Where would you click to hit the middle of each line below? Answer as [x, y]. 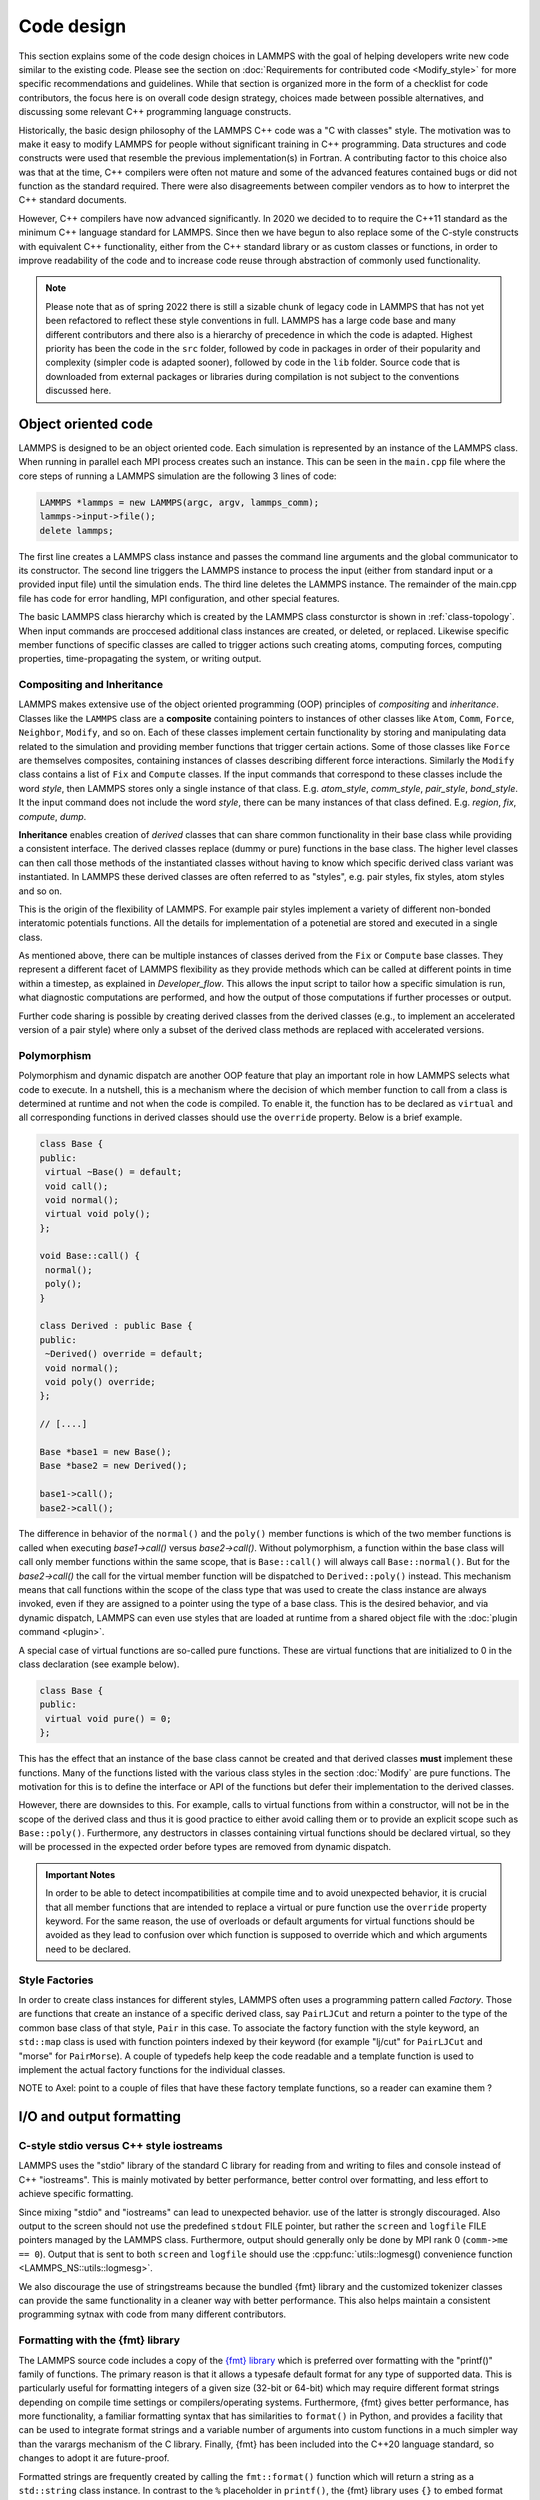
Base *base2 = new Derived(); [113, 1466]
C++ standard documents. [72, 200]
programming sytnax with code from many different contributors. [152, 2314]
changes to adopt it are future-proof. [94, 2458]
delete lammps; [76, 530]
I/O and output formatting [100, 2116]
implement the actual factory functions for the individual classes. [152, 2069]
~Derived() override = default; [124, 1354]
